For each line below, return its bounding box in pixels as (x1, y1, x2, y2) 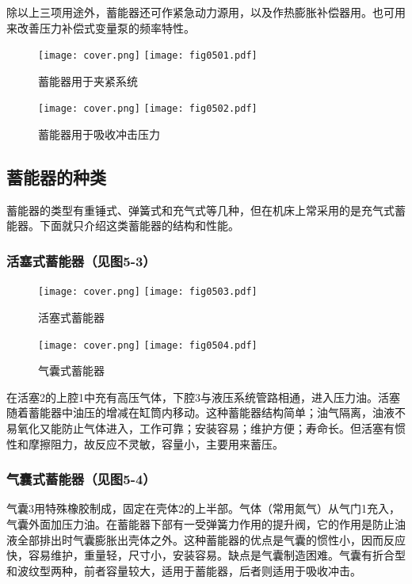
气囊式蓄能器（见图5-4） (6, 469, 156, 489)
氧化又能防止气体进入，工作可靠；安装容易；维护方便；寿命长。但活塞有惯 (17, 419, 406, 436)
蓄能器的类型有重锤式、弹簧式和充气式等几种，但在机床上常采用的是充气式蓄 (6, 201, 406, 218)
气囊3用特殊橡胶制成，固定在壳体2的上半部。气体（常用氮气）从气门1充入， (6, 500, 400, 517)
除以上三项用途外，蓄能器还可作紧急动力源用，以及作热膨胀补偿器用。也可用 (6, 4, 406, 20)
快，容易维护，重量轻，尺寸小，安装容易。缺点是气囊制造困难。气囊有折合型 (6, 547, 406, 563)
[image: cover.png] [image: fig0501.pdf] (38, 50, 257, 62)
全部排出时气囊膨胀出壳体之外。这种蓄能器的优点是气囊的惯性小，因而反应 (17, 531, 406, 548)
